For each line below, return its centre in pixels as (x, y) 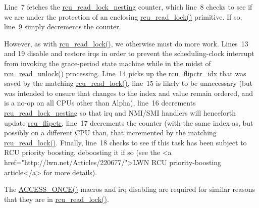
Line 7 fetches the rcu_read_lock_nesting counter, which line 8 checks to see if (128, 7)
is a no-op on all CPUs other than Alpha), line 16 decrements (100, 103)
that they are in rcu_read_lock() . (57, 199)
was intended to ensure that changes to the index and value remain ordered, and (129, 93)
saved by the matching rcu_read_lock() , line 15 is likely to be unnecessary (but (128, 83)
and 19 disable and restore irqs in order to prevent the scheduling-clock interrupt (129, 53)
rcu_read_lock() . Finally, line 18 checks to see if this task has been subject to (125, 142)
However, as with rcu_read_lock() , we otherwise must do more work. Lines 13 (126, 43)
